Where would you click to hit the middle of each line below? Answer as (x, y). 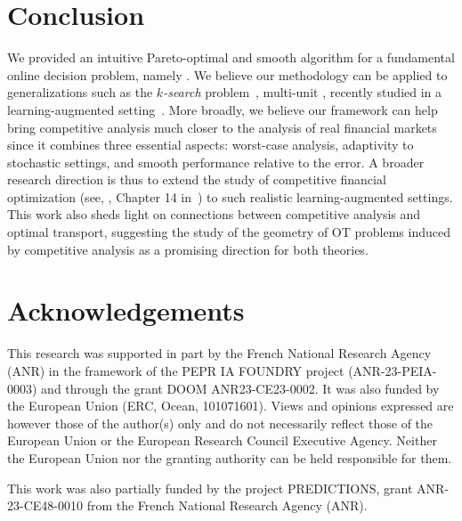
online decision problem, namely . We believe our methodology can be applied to (227, 74)
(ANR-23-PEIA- (393, 370)
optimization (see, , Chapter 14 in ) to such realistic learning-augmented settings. (230, 196)
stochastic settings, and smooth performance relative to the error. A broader (216, 162)
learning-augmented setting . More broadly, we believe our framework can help (223, 109)
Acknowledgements (126, 310)
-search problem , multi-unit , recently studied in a (303, 92)
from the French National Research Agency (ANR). (227, 505)
